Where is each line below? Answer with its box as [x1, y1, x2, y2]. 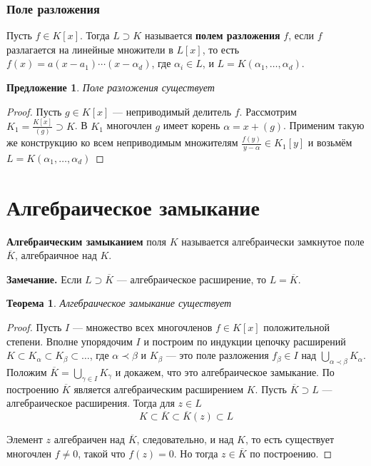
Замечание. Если [6, 271, 82, 286]
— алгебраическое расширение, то [116, 271, 266, 286]
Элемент [6, 432, 43, 447]
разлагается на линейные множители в [6, 41, 173, 56]
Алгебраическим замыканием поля [6, 233, 166, 248]
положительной [263, 320, 330, 335]
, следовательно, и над [136, 432, 234, 447]
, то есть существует [245, 432, 335, 447]
